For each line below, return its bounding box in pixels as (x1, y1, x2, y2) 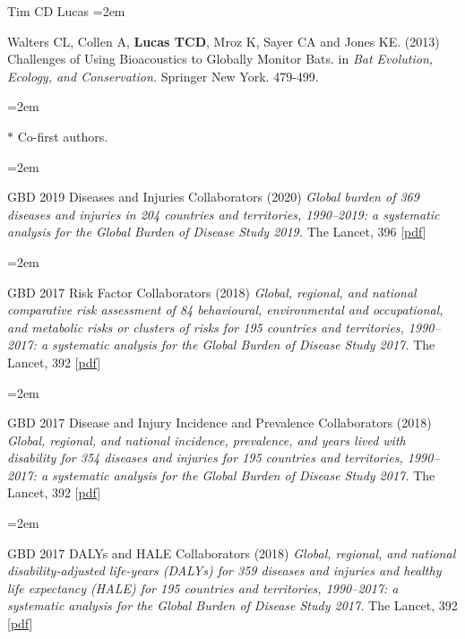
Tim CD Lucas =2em (7, 2, 125, 20)
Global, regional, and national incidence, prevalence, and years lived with (7, 430, 406, 449)
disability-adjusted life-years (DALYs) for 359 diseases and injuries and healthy (7, 561, 442, 580)
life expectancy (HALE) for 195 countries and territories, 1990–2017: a (7, 578, 399, 597)
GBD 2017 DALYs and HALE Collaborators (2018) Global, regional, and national (7, 543, 456, 562)
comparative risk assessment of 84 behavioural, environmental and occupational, (7, 300, 443, 319)
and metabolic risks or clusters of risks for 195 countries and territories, (7, 317, 404, 336)
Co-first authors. (17, 126, 108, 145)
